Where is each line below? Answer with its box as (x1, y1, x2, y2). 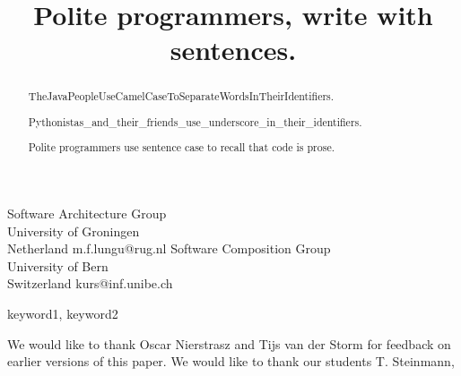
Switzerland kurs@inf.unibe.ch (7, 274, 173, 293)
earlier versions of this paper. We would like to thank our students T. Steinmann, (7, 352, 455, 371)
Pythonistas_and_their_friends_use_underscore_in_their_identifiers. (28, 114, 362, 129)
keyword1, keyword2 (7, 304, 118, 323)
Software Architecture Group (7, 204, 167, 223)
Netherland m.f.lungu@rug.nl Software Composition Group (7, 239, 331, 258)
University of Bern (7, 256, 109, 275)
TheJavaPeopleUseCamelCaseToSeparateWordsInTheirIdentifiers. (28, 89, 335, 104)
